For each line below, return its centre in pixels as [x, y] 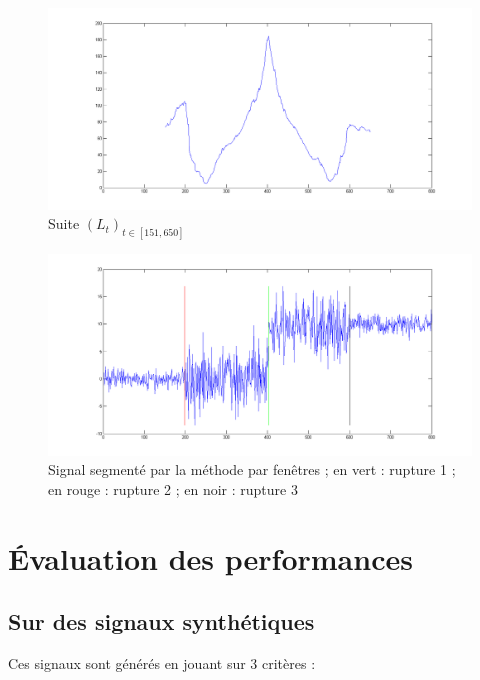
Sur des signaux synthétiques [161, 621]
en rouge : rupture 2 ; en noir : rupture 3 [173, 488]
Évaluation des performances [210, 557]
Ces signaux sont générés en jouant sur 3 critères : [162, 663]
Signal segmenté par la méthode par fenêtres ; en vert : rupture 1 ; [252, 469]
